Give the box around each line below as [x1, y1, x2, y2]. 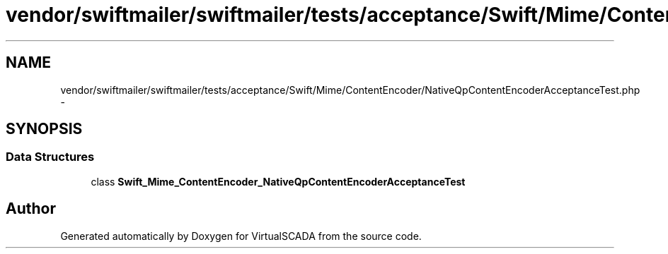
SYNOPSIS [6, 120, 83, 138]
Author [6, 200, 56, 218]
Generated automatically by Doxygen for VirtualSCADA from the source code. [60, 229, 422, 242]
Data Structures [6, 150, 95, 164]
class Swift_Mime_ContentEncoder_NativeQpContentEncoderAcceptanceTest [91, 175, 466, 188]
